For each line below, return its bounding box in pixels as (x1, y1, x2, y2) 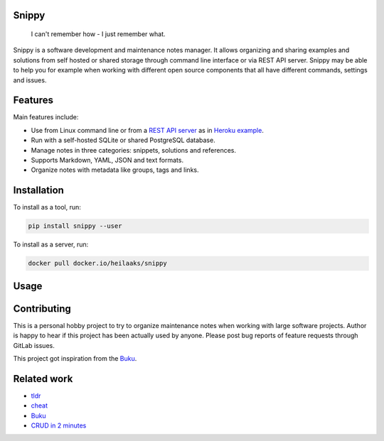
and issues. (13, 75, 47, 85)
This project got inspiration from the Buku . (13, 354, 137, 362)
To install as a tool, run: (13, 203, 81, 212)
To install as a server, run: (13, 240, 89, 249)
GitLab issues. (13, 341, 55, 349)
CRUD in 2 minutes (31, 421, 87, 430)
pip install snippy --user (28, 222, 122, 230)
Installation (13, 185, 64, 197)
